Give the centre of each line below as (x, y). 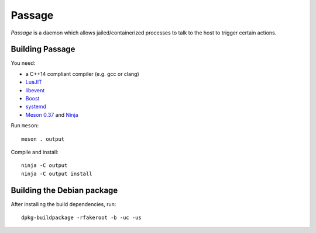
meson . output (43, 139)
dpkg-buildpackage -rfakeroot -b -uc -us (81, 218)
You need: (23, 63)
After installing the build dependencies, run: (63, 204)
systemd (36, 107)
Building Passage (43, 49)
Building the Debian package (64, 190)
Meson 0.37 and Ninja (52, 114)
